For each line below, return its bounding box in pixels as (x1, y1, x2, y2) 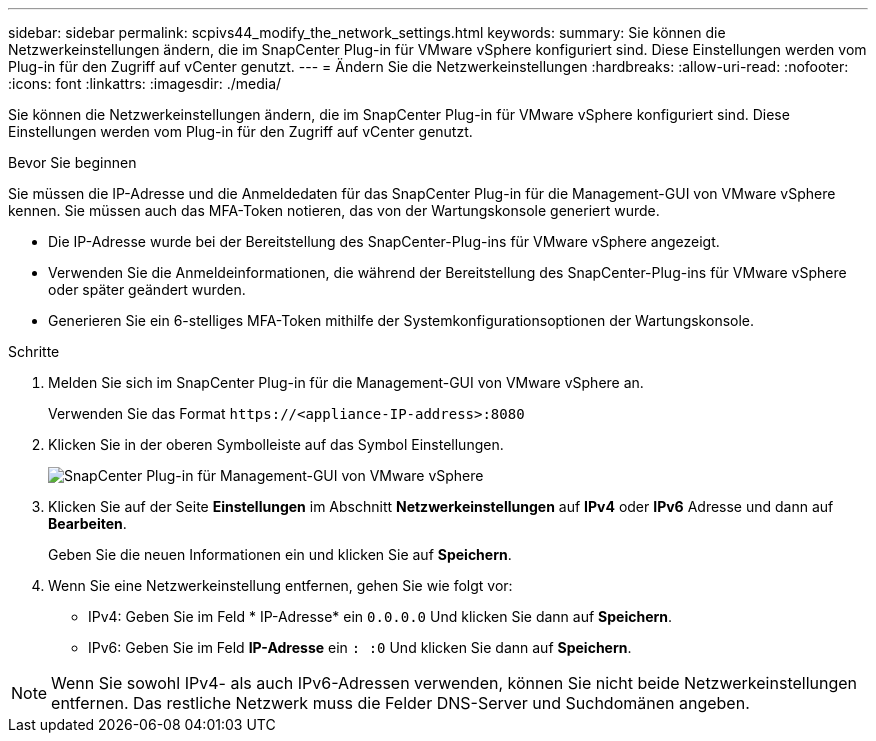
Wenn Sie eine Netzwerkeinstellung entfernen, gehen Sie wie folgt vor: (48, 577, 513, 594)
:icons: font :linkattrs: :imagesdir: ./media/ (8, 75, 282, 92)
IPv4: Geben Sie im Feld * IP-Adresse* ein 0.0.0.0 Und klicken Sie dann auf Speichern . (88, 608, 673, 625)
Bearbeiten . (48, 515, 127, 532)
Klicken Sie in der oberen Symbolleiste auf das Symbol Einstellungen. (48, 436, 504, 453)
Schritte (8, 343, 60, 360)
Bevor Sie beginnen (8, 154, 137, 171)
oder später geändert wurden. (48, 281, 246, 298)
